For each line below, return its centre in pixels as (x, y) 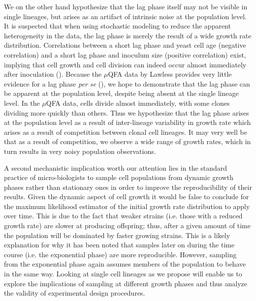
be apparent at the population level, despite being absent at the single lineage (121, 93)
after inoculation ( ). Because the (53, 74)
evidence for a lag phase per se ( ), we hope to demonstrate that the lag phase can (127, 83)
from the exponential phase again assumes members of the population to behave (125, 264)
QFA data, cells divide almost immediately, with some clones (138, 103)
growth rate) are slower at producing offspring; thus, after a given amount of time (128, 226)
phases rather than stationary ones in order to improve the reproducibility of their (128, 187)
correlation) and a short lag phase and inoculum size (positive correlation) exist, (125, 54)
